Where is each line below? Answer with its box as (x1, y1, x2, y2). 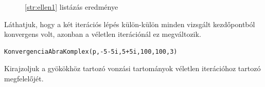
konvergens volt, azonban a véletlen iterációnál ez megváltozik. (4, 29, 201, 39)
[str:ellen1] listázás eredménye (25, 2, 118, 12)
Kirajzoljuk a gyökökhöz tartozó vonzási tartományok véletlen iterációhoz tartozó (4, 63, 261, 74)
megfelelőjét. (4, 73, 44, 83)
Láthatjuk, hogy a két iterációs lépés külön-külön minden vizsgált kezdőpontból (4, 18, 255, 29)
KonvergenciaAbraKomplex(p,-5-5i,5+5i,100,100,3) (4, 48, 178, 55)
